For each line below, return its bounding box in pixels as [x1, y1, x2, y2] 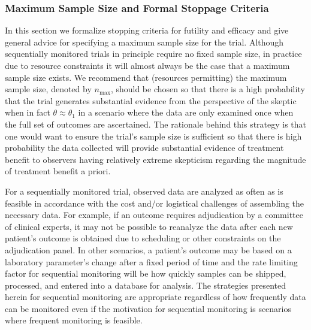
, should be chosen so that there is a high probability [110, 83, 305, 95]
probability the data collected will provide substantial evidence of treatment [5, 141, 284, 154]
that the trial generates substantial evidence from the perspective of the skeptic [5, 94, 297, 107]
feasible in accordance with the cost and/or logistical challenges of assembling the [5, 196, 304, 209]
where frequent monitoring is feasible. [5, 314, 143, 326]
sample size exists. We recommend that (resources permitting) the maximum [5, 71, 287, 83]
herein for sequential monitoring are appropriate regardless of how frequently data [5, 290, 306, 303]
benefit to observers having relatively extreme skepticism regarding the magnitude [5, 153, 306, 165]
